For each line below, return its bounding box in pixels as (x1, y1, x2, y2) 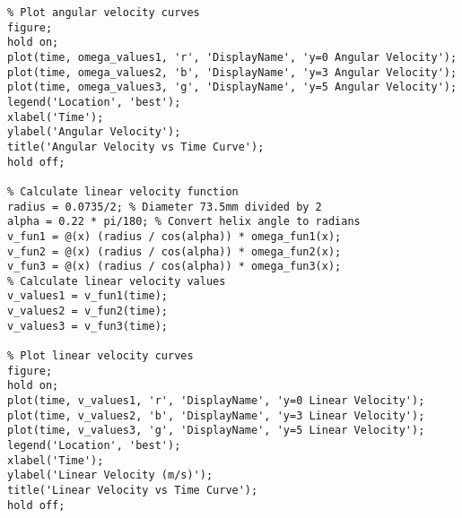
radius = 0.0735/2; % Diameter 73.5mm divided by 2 (7, 200, 322, 213)
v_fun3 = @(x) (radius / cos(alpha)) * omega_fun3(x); (7, 260, 342, 273)
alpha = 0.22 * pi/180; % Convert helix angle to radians (7, 215, 361, 229)
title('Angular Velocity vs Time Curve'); (7, 140, 265, 153)
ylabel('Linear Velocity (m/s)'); (7, 469, 214, 482)
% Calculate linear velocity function (7, 185, 239, 198)
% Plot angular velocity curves (7, 6, 200, 19)
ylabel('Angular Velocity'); (7, 125, 181, 139)
